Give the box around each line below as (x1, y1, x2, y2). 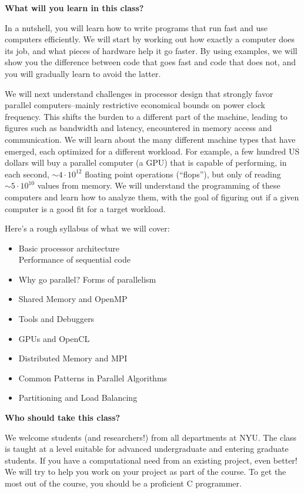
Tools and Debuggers (18, 313, 95, 325)
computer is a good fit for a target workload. (5, 202, 166, 214)
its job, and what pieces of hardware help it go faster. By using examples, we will (5, 44, 298, 56)
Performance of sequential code (18, 253, 131, 266)
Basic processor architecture (18, 242, 120, 254)
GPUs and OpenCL (18, 332, 90, 344)
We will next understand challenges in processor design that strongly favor (5, 87, 273, 99)
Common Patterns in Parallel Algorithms (18, 371, 168, 384)
